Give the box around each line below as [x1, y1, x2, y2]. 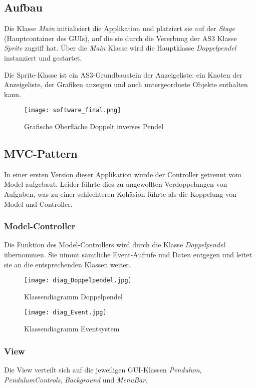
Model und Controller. [4, 198, 73, 209]
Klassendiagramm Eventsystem [24, 323, 120, 334]
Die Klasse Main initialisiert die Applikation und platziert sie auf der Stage [4, 23, 235, 34]
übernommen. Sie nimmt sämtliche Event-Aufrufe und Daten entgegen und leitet [4, 249, 252, 259]
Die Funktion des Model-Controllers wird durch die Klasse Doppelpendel [4, 239, 225, 250]
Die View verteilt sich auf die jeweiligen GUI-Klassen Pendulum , [4, 364, 202, 374]
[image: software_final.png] [24, 107, 121, 114]
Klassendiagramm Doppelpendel [24, 291, 123, 301]
